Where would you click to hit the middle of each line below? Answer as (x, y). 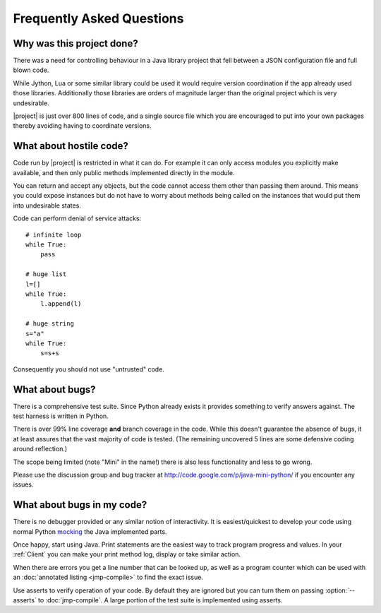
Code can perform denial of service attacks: (77, 218)
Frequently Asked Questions (98, 18)
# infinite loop (54, 234)
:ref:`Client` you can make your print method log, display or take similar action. (127, 554)
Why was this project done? (75, 43)
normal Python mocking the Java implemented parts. (90, 531)
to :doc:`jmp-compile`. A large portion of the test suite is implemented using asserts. (160, 600)
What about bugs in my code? (80, 505)
